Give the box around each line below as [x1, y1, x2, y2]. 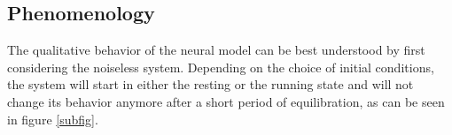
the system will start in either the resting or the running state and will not [7, 75, 414, 94]
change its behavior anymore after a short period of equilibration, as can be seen [7, 92, 445, 110]
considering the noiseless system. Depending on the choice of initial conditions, [7, 57, 434, 76]
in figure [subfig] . [7, 109, 98, 128]
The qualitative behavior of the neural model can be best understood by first [7, 41, 425, 59]
